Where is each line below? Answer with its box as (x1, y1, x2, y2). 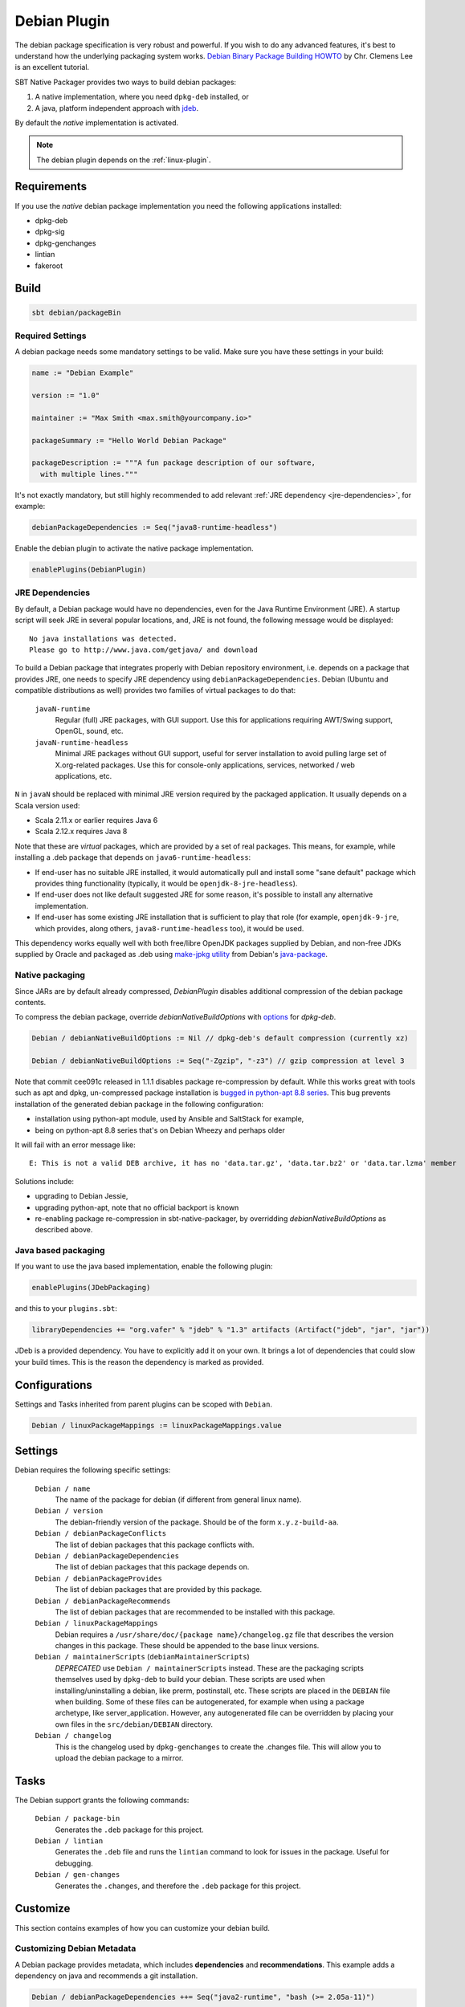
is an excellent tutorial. (14, 63, 90, 72)
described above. (35, 1225, 93, 1235)
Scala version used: (14, 800, 80, 810)
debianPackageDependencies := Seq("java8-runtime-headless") (31, 523, 278, 532)
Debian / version (35, 1506, 104, 1516)
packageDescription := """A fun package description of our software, (31, 458, 316, 467)
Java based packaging (14, 1245, 105, 1256)
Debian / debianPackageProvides (35, 1573, 162, 1583)
